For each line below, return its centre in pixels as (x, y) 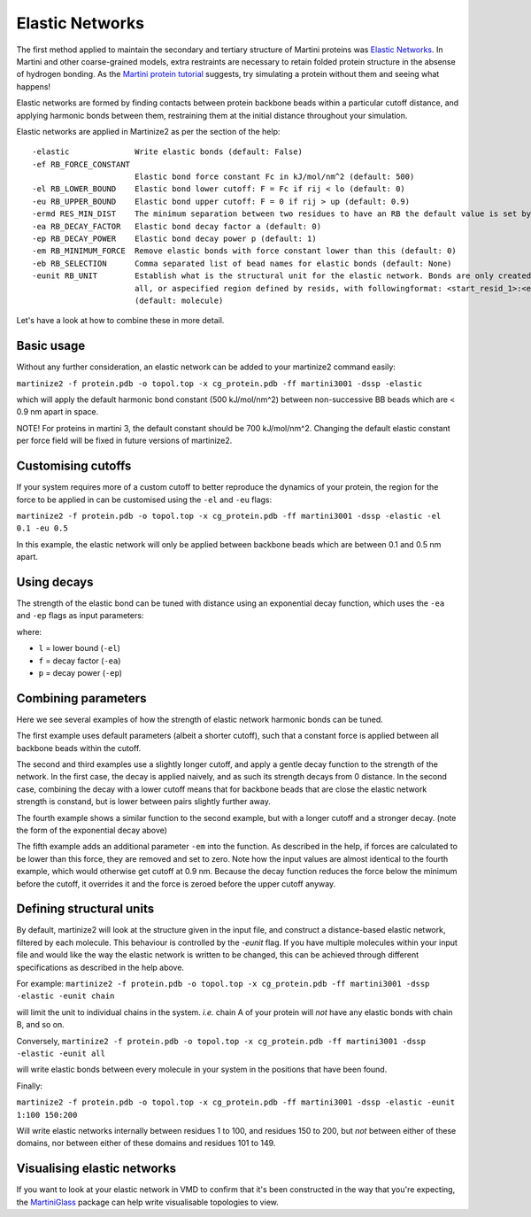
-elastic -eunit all (61, 1053)
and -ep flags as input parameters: (80, 616)
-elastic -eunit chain (65, 996)
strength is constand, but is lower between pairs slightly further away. (144, 802)
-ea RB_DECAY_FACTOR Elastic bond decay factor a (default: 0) (177, 226)
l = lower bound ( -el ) (80, 648)
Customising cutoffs (74, 466)
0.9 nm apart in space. (58, 412)
